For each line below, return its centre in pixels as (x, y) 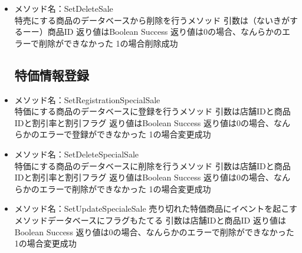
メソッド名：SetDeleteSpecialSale (76, 154)
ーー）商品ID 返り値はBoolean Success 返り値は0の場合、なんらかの (152, 32)
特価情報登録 (52, 75)
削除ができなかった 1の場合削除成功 (108, 43)
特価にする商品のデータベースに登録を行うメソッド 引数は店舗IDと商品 (152, 111)
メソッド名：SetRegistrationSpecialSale (87, 99)
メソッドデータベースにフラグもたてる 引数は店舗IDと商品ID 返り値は (150, 220)
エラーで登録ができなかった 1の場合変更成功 (125, 134)
